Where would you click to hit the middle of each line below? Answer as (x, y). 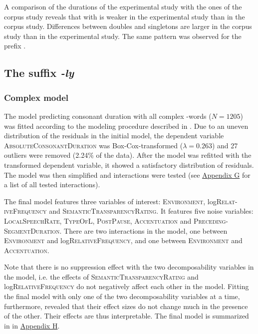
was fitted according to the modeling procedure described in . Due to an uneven (126, 126)
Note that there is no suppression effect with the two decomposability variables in (129, 267)
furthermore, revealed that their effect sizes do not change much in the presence (126, 306)
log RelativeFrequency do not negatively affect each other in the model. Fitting (127, 286)
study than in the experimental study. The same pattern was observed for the (123, 36)
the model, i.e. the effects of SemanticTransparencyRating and (101, 276)
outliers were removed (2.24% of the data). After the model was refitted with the (128, 155)
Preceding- (211, 220)
